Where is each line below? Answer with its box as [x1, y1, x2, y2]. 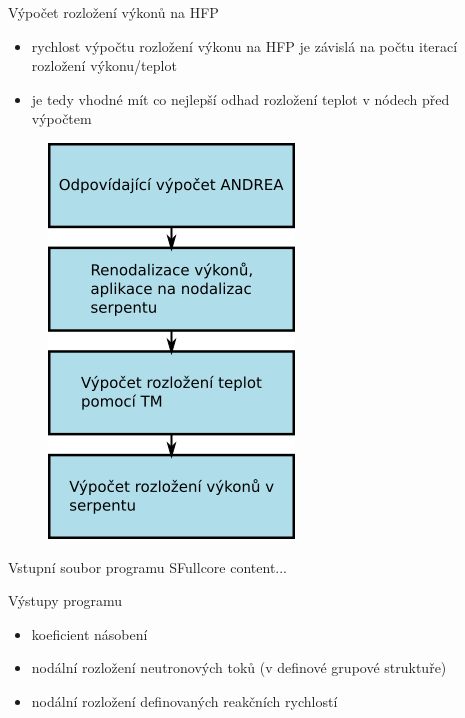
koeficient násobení [31, 623, 148, 644]
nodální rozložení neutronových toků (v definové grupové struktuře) [31, 657, 447, 678]
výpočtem [31, 108, 92, 129]
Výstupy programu [8, 590, 123, 611]
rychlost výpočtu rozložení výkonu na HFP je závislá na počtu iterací [31, 35, 458, 56]
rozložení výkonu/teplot [31, 55, 177, 76]
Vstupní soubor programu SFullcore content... [8, 556, 288, 577]
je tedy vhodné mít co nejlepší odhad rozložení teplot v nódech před [31, 88, 450, 109]
